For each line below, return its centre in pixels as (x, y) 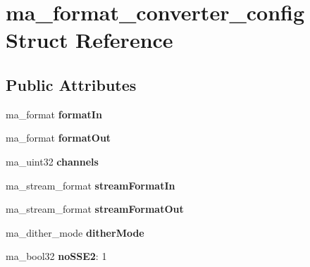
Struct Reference (89, 40)
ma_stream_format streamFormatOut (95, 209)
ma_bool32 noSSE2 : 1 (56, 256)
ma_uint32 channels (52, 161)
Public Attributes (71, 84)
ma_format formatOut (58, 138)
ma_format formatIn (54, 114)
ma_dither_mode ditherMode (75, 232)
